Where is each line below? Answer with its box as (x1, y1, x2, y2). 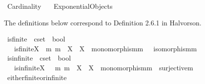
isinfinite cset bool (7, 53, 71, 63)
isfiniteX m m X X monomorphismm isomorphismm (14, 43, 197, 53)
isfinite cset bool (7, 34, 65, 44)
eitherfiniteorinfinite (7, 72, 67, 82)
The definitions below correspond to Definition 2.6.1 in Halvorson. (4, 17, 202, 27)
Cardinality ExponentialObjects (7, 1, 113, 11)
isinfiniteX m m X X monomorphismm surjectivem (14, 62, 193, 72)
